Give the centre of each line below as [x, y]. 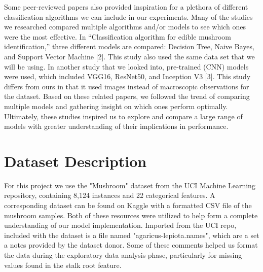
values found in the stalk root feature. [63, 265]
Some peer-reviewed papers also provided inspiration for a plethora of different [126, 7]
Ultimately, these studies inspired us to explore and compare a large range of [123, 116]
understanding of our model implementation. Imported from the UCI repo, [120, 225]
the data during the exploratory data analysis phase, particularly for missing [123, 255]
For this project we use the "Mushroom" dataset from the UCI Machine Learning [130, 185]
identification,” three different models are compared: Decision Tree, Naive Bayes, [129, 46]
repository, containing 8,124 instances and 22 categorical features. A [110, 195]
